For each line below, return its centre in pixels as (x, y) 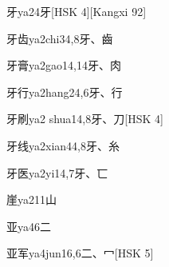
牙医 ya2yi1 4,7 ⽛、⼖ (57, 172)
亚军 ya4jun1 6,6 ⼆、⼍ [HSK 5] (80, 253)
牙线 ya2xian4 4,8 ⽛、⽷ (63, 145)
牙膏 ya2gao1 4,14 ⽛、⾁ (64, 65)
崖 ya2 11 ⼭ (31, 199)
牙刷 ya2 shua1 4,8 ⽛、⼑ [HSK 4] (85, 119)
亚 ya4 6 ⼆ (29, 226)
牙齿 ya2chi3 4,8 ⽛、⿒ (60, 38)
